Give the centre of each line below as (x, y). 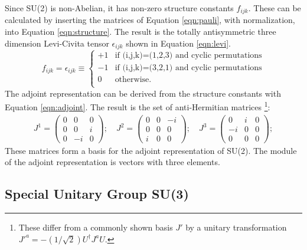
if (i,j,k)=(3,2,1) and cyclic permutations (188, 68)
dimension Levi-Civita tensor (57, 43)
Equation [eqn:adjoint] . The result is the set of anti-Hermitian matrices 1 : (138, 106)
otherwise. (133, 80)
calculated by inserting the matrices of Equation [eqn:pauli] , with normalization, (150, 20)
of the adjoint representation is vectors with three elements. (112, 162)
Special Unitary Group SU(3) (97, 194)
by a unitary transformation (236, 227)
